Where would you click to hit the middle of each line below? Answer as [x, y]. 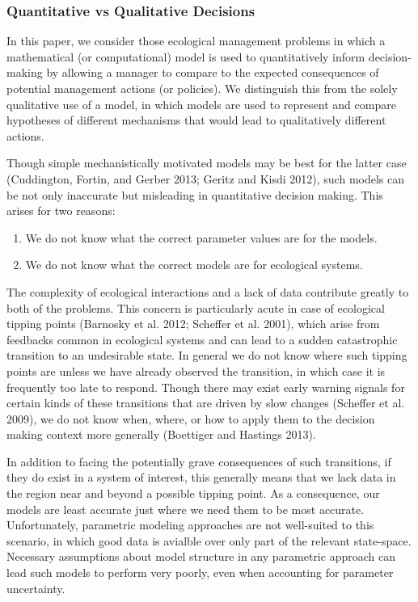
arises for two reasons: [61, 210]
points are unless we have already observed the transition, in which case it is [196, 370]
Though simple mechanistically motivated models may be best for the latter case [207, 163]
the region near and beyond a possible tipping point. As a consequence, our [193, 493]
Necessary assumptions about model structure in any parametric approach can [201, 556]
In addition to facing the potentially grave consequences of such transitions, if [199, 461]
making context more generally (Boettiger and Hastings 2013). [161, 434]
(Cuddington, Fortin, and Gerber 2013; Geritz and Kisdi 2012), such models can [205, 178]
